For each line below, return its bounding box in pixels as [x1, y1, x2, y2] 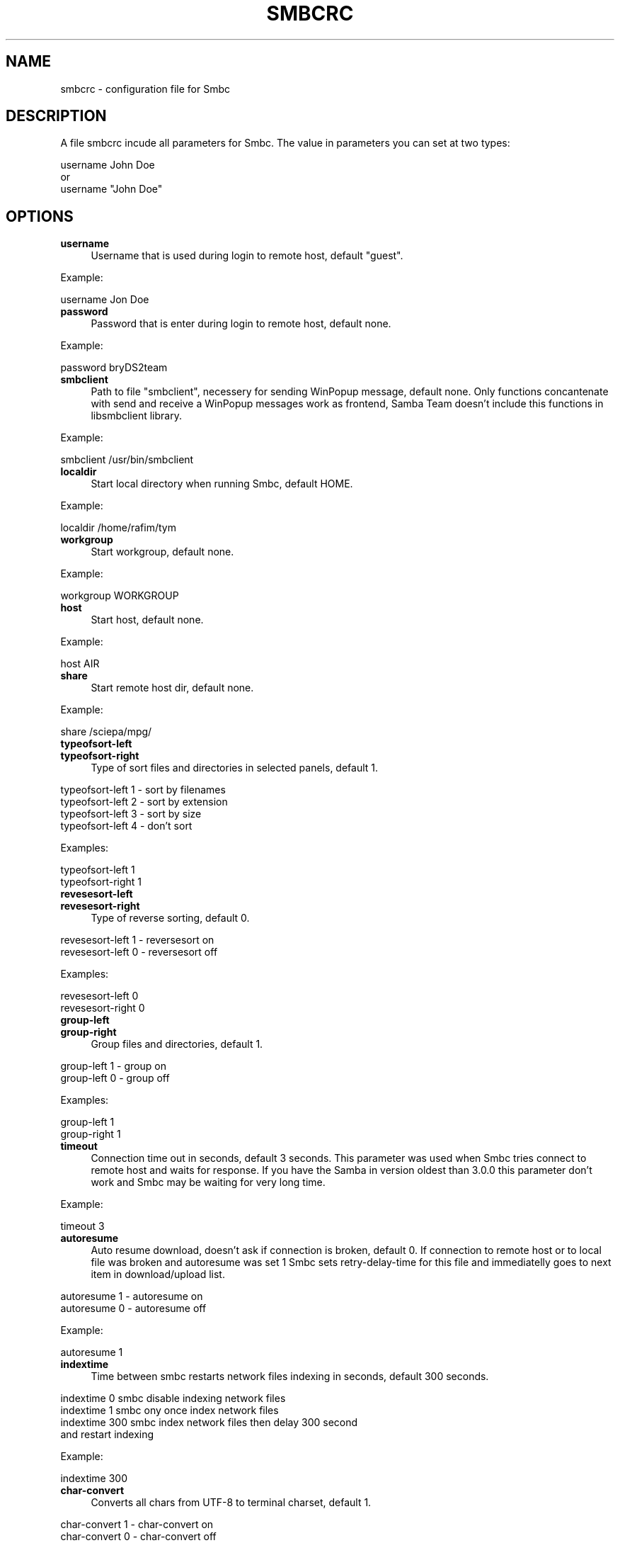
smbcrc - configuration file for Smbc [60, 82, 231, 95]
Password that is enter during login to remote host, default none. [91, 317, 391, 330]
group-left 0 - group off [60, 1072, 170, 1085]
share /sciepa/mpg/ [60, 725, 152, 738]
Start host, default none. [91, 614, 204, 626]
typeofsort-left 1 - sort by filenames [60, 784, 226, 796]
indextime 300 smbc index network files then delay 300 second [60, 1416, 358, 1429]
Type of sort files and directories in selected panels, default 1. [91, 762, 379, 774]
